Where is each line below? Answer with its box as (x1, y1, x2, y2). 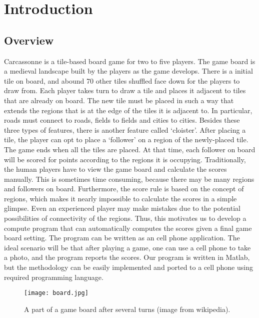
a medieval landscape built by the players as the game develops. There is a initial (4, 66, 253, 76)
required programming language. (4, 271, 103, 282)
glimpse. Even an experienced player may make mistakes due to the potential (4, 203, 240, 213)
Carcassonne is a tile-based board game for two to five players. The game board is (4, 56, 255, 66)
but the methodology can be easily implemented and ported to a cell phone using (4, 262, 253, 272)
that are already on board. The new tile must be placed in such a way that (4, 95, 234, 105)
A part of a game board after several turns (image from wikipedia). (24, 303, 230, 314)
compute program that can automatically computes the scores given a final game (4, 222, 252, 233)
